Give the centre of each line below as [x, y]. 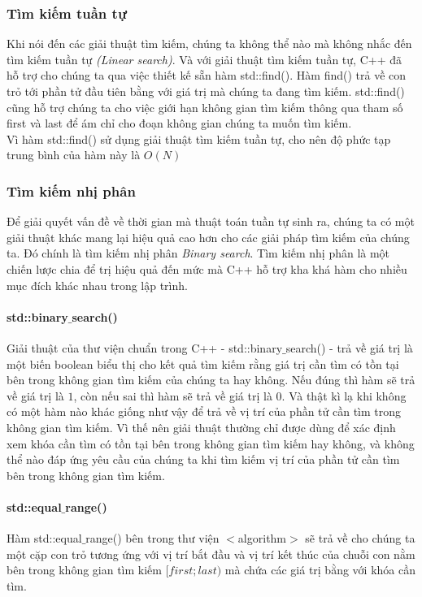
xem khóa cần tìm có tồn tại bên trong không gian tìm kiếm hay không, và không [211, 443]
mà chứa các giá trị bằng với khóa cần [320, 570]
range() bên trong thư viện [152, 538]
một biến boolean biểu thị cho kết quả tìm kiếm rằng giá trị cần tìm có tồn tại [203, 363]
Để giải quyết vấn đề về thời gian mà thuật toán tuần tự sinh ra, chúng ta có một [211, 221]
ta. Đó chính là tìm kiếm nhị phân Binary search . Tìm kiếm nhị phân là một [198, 253]
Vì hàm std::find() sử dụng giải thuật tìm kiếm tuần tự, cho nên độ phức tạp [199, 138]
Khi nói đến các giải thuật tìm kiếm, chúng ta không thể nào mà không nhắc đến [209, 43]
